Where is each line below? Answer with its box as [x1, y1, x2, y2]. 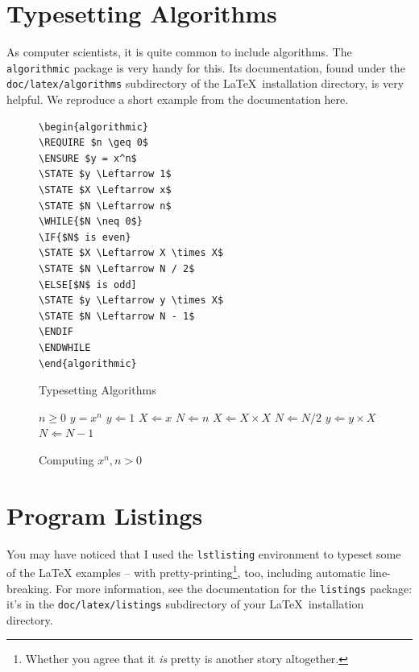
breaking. [6, 579, 52, 596]
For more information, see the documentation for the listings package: [56, 579, 413, 596]
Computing [39, 451, 94, 468]
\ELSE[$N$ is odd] [39, 278, 137, 291]
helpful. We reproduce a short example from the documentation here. [6, 91, 349, 108]
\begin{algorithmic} [39, 121, 149, 133]
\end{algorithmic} [39, 357, 137, 369]
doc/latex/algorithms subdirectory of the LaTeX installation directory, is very [6, 75, 404, 92]
